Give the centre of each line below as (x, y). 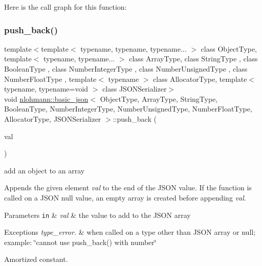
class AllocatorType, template (200, 79)
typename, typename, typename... (134, 48)
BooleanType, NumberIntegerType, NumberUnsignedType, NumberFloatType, (128, 109)
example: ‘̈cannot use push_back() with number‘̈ (80, 242)
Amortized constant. (36, 259)
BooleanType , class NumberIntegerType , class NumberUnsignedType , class (126, 69)
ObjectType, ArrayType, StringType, (159, 98)
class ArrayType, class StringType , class (193, 59)
